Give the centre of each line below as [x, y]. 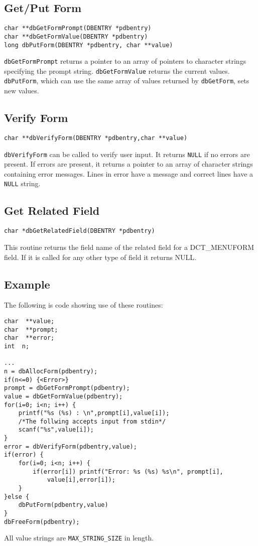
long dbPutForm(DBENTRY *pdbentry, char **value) [89, 45]
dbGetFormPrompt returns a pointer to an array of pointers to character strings [125, 61]
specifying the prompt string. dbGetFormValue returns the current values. [117, 71]
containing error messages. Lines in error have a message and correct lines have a [129, 173]
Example [27, 284]
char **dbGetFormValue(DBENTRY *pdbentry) [76, 36]
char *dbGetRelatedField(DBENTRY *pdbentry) [80, 231]
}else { [17, 497]
